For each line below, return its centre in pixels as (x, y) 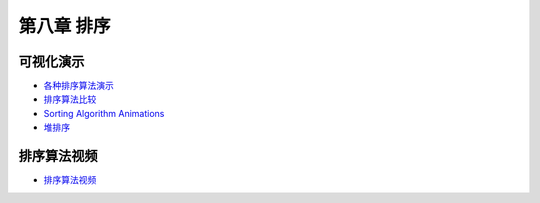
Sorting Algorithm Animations (104, 113)
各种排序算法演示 (78, 86)
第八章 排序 (64, 26)
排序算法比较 (70, 99)
